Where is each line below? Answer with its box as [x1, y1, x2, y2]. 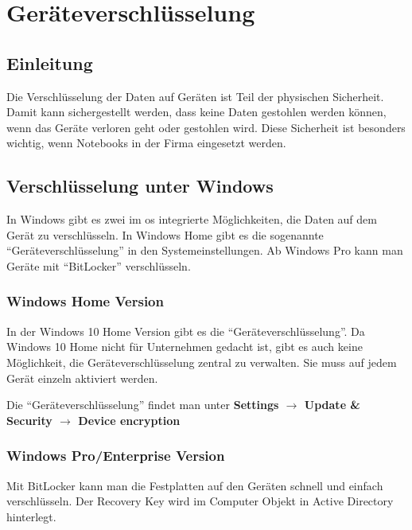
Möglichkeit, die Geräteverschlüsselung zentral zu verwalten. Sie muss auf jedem [6, 353, 397, 370]
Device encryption [78, 411, 181, 428]
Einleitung [6, 50, 93, 75]
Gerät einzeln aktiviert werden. [6, 369, 158, 386]
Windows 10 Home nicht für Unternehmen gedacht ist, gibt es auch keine [6, 338, 363, 355]
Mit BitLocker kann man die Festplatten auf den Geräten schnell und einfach [6, 477, 383, 493]
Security [6, 411, 52, 428]
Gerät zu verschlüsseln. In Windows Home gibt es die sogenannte [6, 226, 324, 243]
